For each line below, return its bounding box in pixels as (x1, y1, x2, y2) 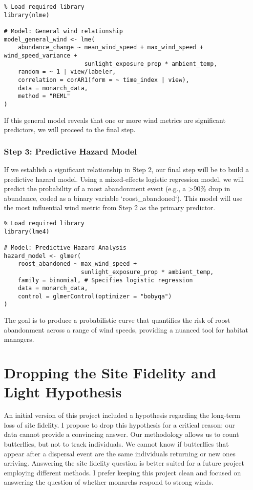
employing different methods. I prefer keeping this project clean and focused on (4, 467, 241, 477)
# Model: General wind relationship (4, 27, 123, 35)
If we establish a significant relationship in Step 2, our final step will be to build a (4, 164, 249, 174)
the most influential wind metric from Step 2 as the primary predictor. (4, 202, 215, 213)
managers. (4, 334, 34, 344)
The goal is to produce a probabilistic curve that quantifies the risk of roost (4, 315, 231, 325)
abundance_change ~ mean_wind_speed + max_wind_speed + (18, 44, 204, 51)
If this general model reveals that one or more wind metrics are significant (4, 115, 226, 125)
